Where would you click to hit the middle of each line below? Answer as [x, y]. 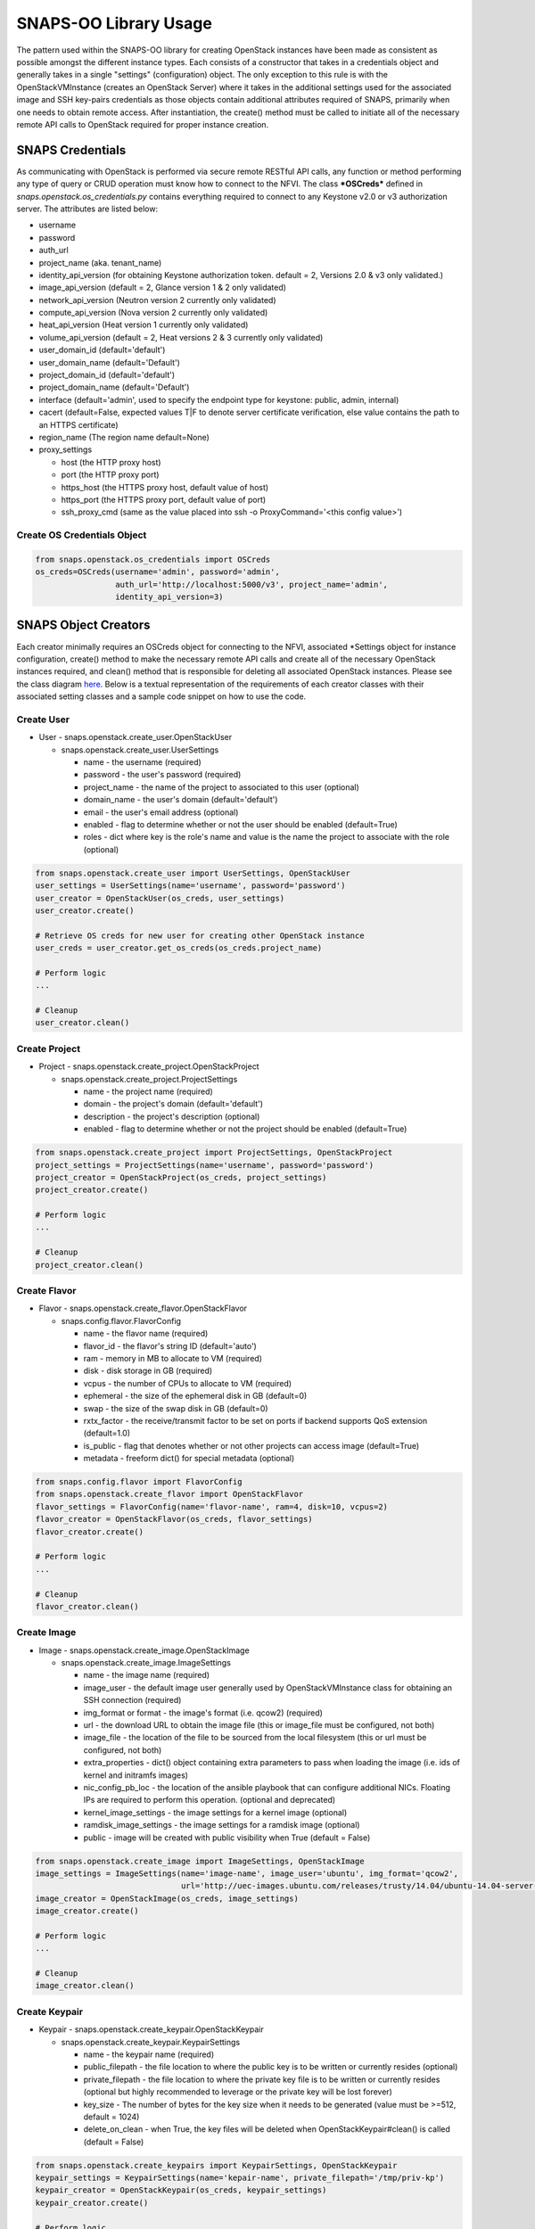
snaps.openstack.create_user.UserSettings [140, 750]
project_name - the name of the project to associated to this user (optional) [222, 787]
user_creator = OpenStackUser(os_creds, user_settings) [160, 898]
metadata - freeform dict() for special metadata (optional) [189, 1459]
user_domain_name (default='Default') [109, 362]
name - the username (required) [143, 762]
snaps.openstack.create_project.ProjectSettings [149, 1079]
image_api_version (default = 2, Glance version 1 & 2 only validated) [163, 288]
